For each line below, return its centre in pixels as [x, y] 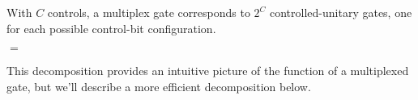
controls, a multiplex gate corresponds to [149, 12]
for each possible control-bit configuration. [111, 28]
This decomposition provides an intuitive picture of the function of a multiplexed [208, 71]
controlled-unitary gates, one [341, 12]
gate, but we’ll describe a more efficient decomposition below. [159, 86]
